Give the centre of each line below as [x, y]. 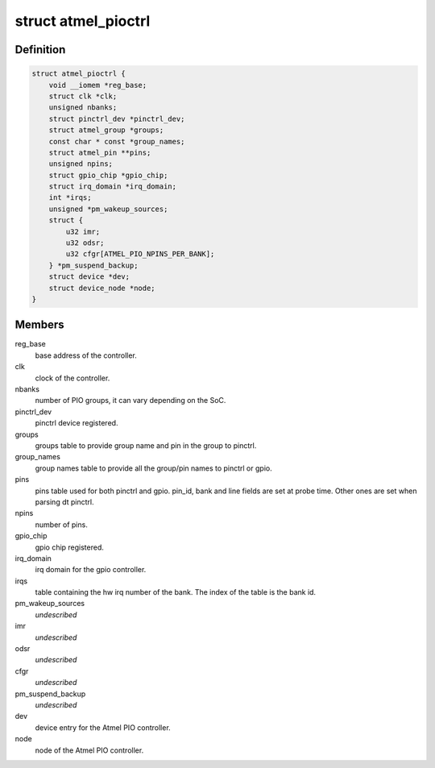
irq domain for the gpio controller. [91, 570]
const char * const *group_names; [117, 141]
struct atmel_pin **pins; [100, 152]
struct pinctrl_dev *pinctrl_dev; [117, 118]
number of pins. [61, 525]
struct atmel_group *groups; [106, 130]
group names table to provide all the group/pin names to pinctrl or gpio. [154, 468]
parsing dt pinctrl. [64, 502]
